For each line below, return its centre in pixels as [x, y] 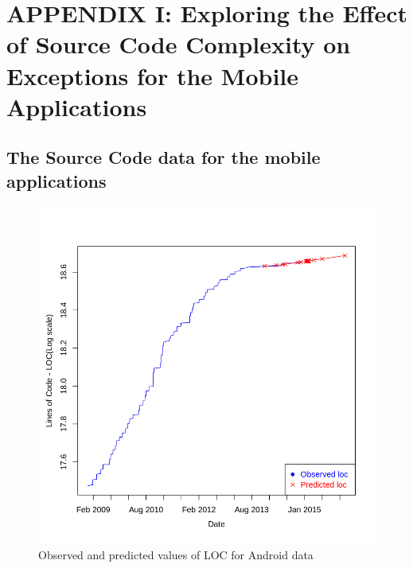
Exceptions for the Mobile [152, 75]
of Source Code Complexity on [179, 44]
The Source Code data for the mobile [164, 157]
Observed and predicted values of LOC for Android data [176, 555]
